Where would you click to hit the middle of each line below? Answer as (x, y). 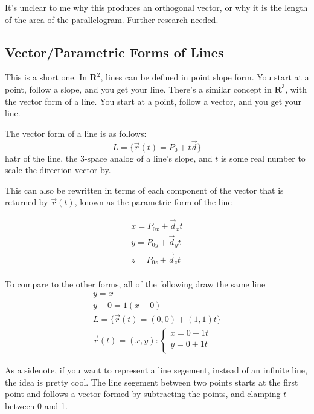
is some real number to (263, 158)
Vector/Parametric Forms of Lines (114, 52)
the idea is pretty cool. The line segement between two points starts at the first (152, 382)
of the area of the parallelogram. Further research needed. (112, 19)
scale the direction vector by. (58, 170)
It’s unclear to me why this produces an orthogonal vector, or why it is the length (156, 7)
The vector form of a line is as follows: (76, 133)
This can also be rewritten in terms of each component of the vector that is (144, 190)
